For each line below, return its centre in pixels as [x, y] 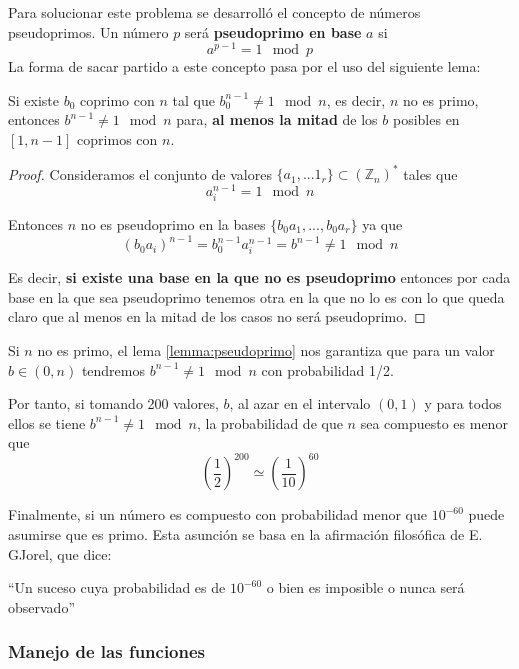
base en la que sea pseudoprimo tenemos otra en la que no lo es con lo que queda [256, 296]
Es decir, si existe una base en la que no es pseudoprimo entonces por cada [259, 277]
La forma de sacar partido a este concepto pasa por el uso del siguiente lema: [244, 66]
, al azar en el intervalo [300, 403]
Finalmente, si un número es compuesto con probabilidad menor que [217, 514]
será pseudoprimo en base [273, 31]
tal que [193, 99]
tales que [430, 173]
